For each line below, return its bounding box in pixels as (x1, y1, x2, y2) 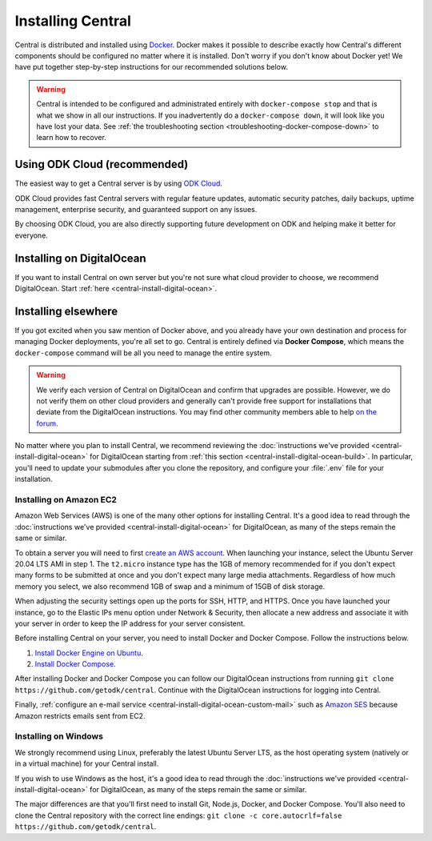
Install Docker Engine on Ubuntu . (34, 648, 143, 658)
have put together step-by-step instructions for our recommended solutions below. (14, 62, 288, 72)
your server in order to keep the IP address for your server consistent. (14, 619, 246, 628)
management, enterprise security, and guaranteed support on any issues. (14, 204, 258, 214)
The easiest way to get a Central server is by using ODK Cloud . (14, 178, 223, 188)
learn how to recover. (36, 133, 107, 142)
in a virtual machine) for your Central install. (14, 759, 159, 768)
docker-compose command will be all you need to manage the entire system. (14, 348, 272, 358)
